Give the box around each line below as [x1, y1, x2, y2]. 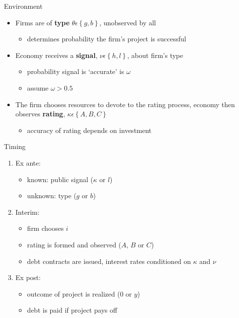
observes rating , [15, 109, 65, 119]
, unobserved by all [99, 17, 156, 27]
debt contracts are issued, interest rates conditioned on [27, 256, 191, 266]
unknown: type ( [27, 190, 77, 201]
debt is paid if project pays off [27, 305, 118, 315]
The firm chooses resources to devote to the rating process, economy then [15, 99, 235, 109]
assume [27, 82, 49, 93]
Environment [4, 1, 43, 11]
